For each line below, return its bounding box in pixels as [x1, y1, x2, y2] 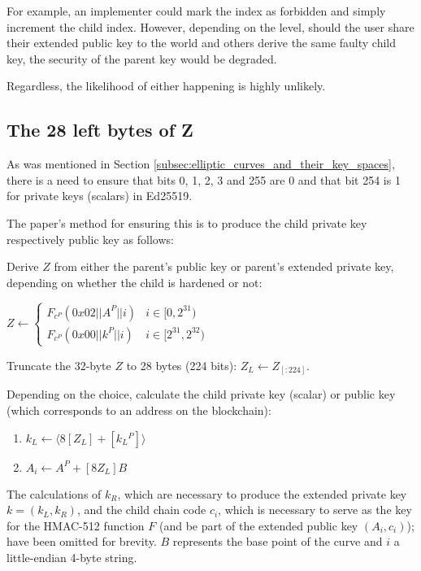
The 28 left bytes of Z [7, 117, 193, 142]
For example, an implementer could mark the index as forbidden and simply [7, 2, 386, 19]
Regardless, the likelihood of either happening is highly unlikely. [7, 77, 326, 94]
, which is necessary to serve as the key [218, 501, 412, 518]
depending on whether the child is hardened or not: [7, 273, 263, 290]
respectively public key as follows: [7, 230, 174, 247]
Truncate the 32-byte [7, 356, 111, 373]
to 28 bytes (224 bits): [126, 356, 237, 373]
